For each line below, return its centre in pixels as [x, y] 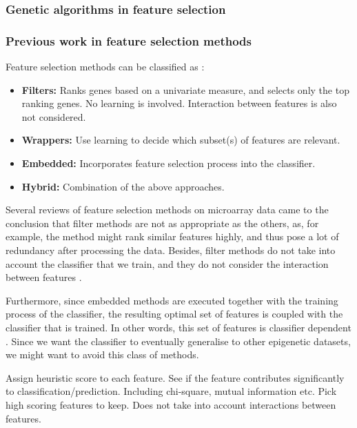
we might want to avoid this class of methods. [102, 354]
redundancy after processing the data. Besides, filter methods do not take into [171, 250]
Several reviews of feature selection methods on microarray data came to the [167, 210]
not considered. [54, 116]
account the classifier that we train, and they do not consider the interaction [167, 263]
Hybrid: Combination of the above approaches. [123, 186]
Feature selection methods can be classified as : [105, 67]
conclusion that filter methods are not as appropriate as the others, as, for [162, 223]
